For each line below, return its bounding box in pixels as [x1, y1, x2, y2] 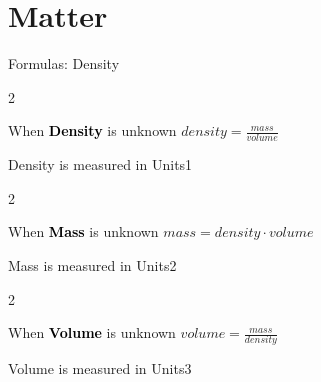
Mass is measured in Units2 [8, 254, 177, 275]
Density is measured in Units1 [8, 154, 193, 175]
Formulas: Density [8, 53, 120, 74]
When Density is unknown [8, 120, 177, 141]
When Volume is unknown [8, 322, 176, 343]
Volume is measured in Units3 [8, 358, 192, 379]
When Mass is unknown [8, 221, 159, 242]
